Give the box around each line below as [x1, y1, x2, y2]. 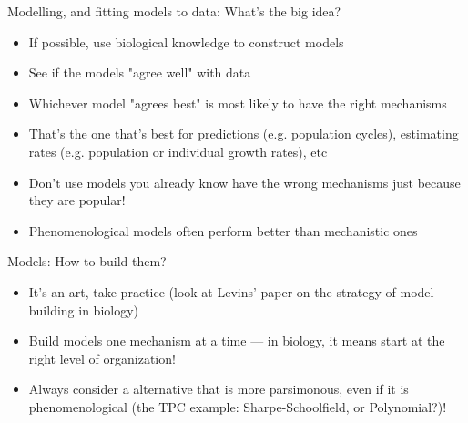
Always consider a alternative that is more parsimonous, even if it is [28, 379, 409, 398]
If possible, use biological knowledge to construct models [28, 32, 344, 51]
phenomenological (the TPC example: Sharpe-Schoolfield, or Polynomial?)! [28, 397, 447, 416]
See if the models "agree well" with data [28, 63, 251, 82]
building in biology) [28, 300, 139, 319]
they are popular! [28, 191, 126, 210]
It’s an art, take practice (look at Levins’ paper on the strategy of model [28, 282, 434, 301]
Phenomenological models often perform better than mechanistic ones [28, 221, 418, 240]
